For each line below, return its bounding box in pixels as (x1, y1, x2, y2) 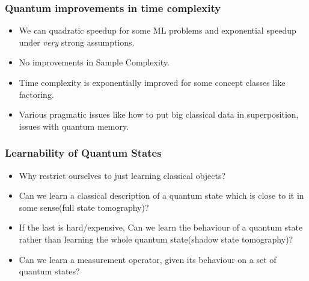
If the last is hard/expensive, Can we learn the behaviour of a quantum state (19, 221, 303, 234)
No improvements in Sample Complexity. (19, 56, 170, 68)
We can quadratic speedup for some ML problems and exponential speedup (19, 24, 296, 37)
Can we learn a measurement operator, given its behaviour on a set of (19, 253, 277, 265)
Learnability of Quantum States (5, 145, 162, 160)
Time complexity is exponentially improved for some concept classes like (19, 76, 286, 88)
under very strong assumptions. (19, 35, 135, 48)
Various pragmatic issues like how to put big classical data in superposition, (19, 108, 299, 121)
